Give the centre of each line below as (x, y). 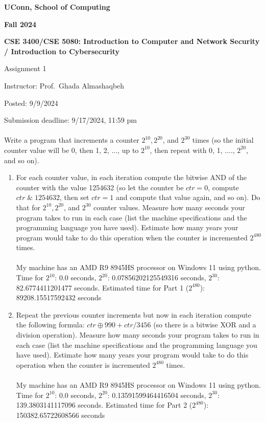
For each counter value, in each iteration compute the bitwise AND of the (131, 177)
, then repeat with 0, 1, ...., (192, 150)
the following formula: (50, 325)
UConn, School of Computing (57, 7)
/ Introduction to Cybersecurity (62, 51)
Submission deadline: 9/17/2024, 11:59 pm (70, 120)
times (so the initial (223, 140)
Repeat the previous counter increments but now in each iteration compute (134, 314)
